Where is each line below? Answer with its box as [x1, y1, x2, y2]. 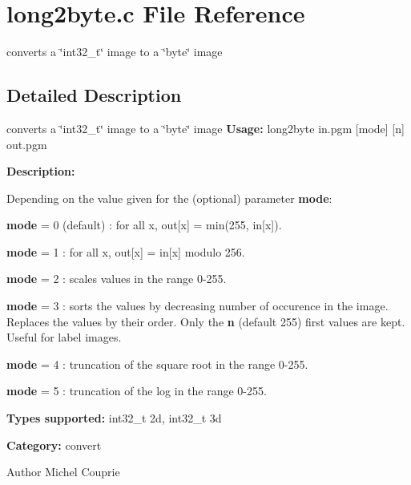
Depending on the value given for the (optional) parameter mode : [6, 189, 332, 206]
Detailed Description [6, 83, 182, 107]
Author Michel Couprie [6, 463, 120, 480]
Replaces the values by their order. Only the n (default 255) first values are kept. [6, 313, 405, 329]
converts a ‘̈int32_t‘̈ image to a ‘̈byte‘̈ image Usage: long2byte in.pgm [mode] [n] [6, 119, 405, 136]
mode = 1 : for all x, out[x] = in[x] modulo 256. [6, 243, 245, 260]
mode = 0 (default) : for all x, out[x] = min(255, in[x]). [6, 216, 282, 233]
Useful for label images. [6, 329, 122, 346]
